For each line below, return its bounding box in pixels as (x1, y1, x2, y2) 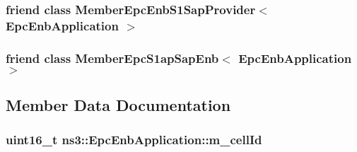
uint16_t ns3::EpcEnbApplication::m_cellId (6, 131, 262, 148)
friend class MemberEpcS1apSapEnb (6, 49, 219, 66)
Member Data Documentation (6, 94, 231, 115)
